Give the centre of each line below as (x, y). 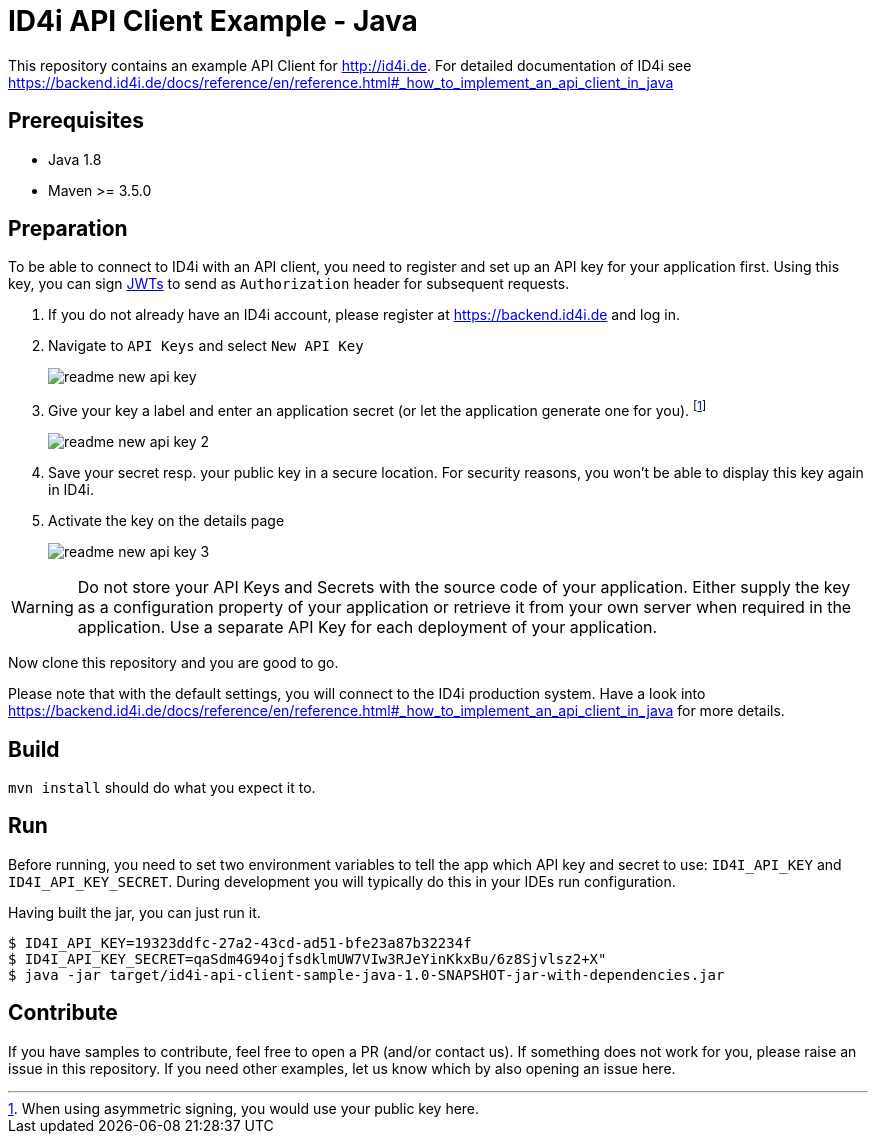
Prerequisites (76, 121)
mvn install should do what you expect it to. (162, 787)
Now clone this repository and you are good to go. (173, 663)
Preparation (68, 229)
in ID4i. (71, 490)
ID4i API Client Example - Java (213, 21)
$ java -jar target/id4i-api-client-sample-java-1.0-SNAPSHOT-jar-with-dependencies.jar (366, 974)
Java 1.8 (75, 159)
